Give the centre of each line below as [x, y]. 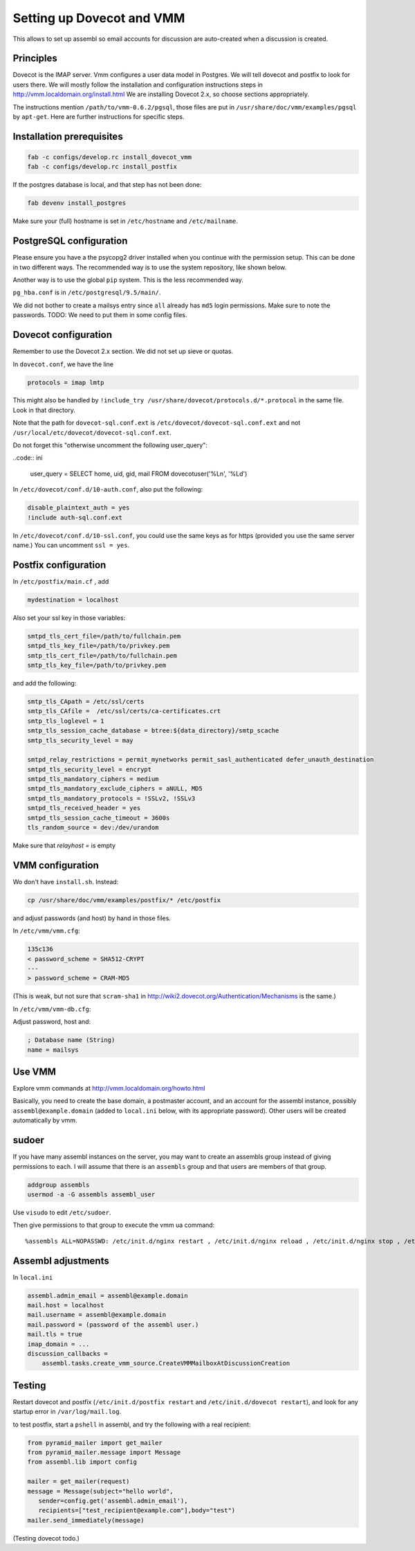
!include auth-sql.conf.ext [75, 517]
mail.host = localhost [66, 1305]
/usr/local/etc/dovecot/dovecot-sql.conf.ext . [92, 432]
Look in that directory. [44, 410]
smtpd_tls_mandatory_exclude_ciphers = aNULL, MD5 [115, 789]
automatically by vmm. [45, 1120]
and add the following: [45, 683]
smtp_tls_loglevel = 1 [66, 721]
